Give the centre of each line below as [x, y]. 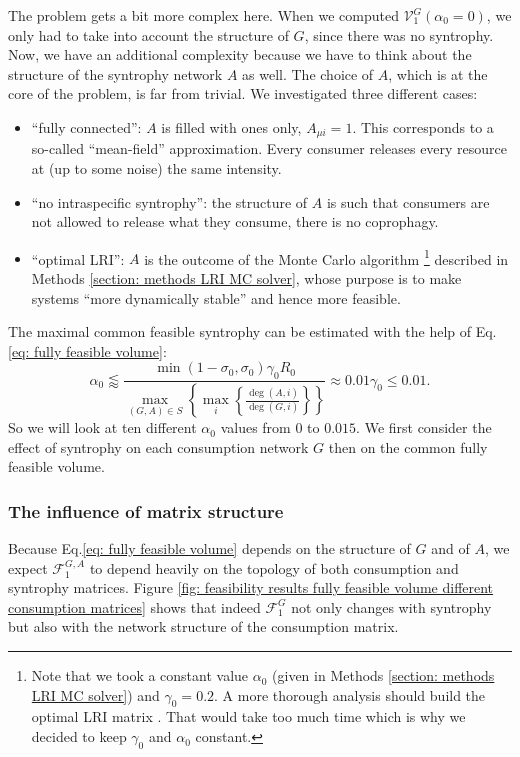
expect [28, 567]
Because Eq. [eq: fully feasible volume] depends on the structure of [209, 548]
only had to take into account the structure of [148, 34]
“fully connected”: [86, 126]
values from [255, 427]
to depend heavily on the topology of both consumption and [274, 567]
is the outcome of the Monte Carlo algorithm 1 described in [326, 257]
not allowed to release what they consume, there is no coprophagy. [235, 221]
